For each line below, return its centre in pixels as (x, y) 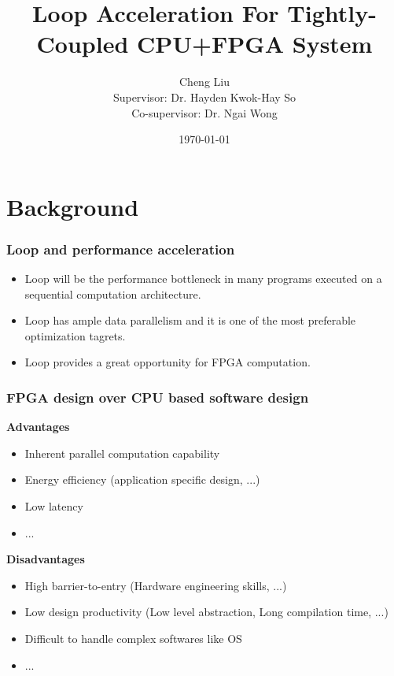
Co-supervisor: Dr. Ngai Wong (204, 112)
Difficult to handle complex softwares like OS (133, 639)
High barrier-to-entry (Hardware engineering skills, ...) (156, 585)
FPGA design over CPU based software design (158, 397)
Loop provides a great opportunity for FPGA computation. (168, 362)
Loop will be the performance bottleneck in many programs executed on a (203, 279)
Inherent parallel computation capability (122, 453)
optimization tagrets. (75, 335)
